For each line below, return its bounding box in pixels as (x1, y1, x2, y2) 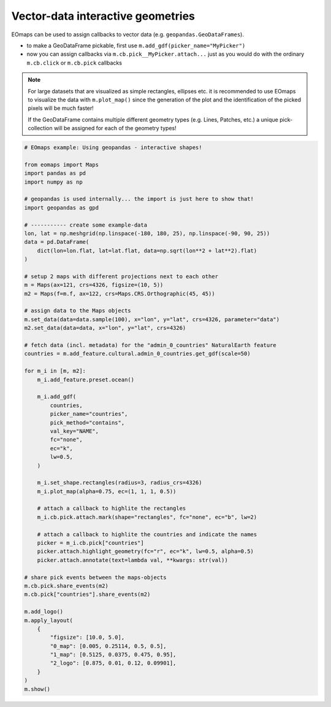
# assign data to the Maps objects (24, 307, 131, 314)
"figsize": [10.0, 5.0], (50, 634, 125, 641)
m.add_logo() (24, 608, 64, 615)
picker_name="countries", (50, 410, 128, 418)
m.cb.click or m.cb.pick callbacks (26, 59, 123, 66)
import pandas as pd (24, 170, 86, 177)
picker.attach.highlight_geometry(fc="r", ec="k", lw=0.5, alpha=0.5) (37, 548, 254, 555)
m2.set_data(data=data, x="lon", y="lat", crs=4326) (24, 324, 186, 332)
